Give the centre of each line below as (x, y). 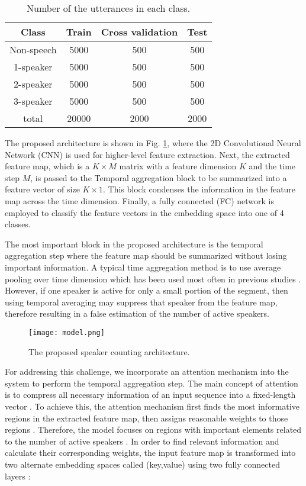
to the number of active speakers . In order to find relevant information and (142, 441)
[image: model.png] (67, 332)
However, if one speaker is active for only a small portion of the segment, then (146, 290)
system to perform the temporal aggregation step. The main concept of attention (152, 383)
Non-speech (33, 49)
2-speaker (33, 84)
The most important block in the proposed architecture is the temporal (134, 244)
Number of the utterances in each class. (109, 8)
